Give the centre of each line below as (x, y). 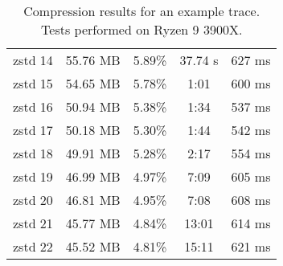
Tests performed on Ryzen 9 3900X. (142, 29)
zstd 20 (33, 200)
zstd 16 (33, 106)
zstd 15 (33, 83)
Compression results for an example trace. (142, 11)
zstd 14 (33, 60)
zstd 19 (33, 176)
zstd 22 (33, 246)
